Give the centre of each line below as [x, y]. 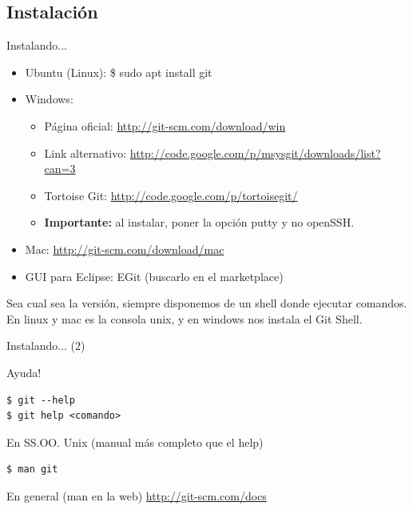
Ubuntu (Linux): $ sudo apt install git [119, 72]
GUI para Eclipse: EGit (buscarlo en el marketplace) [154, 276]
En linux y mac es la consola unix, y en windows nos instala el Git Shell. [185, 318]
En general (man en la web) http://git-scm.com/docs [137, 495]
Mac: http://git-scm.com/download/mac [125, 249]
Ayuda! [24, 372]
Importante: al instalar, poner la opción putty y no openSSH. [199, 222]
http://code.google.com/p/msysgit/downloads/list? [255, 153]
